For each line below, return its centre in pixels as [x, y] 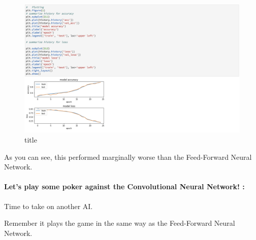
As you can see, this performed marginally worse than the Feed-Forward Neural [128, 157]
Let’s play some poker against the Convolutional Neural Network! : [124, 186]
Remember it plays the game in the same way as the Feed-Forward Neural [120, 223]
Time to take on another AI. [49, 206]
